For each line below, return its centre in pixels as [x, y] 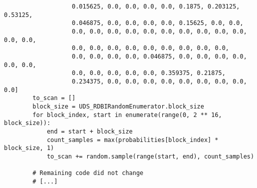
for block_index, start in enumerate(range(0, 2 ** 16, [127, 115]
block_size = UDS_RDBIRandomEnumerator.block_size [118, 106]
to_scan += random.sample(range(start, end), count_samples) [150, 156]
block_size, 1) [29, 148]
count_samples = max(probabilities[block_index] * [132, 140]
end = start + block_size [90, 131]
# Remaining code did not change [88, 173]
